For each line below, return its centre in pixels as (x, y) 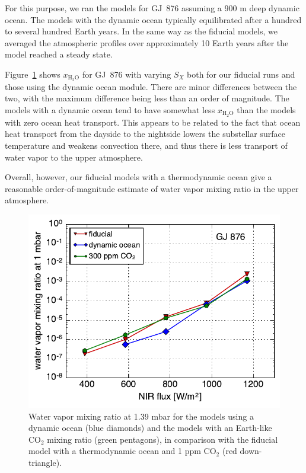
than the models (266, 110)
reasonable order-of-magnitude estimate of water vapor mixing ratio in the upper (152, 188)
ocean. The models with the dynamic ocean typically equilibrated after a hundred (153, 19)
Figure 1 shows (33, 74)
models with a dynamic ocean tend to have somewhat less (110, 110)
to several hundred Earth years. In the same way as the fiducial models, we (141, 31)
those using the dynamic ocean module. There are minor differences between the (151, 86)
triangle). (45, 462)
